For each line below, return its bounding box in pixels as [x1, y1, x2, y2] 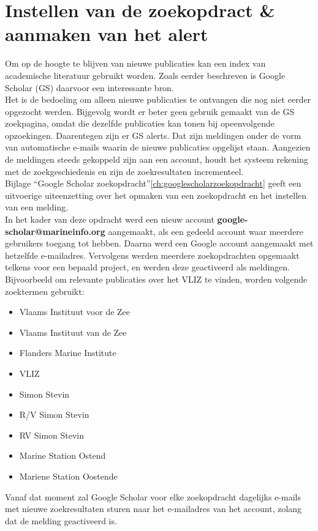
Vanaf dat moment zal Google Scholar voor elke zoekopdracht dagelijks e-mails [5, 490, 301, 503]
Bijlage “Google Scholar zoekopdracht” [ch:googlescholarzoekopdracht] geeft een [5, 177, 301, 190]
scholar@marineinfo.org [5, 225, 105, 237]
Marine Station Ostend [19, 449, 106, 462]
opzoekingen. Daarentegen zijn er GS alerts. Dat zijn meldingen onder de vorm [5, 128, 301, 141]
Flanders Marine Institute [19, 346, 116, 359]
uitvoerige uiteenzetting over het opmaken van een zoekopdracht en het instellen [5, 188, 307, 201]
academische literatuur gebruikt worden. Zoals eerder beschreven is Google [5, 69, 286, 81]
